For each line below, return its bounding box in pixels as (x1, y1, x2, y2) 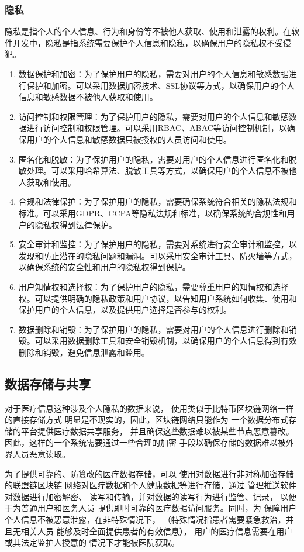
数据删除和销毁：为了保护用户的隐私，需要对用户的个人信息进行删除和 (18, 323, 289, 335)
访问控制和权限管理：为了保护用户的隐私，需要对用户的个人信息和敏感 (18, 110, 289, 122)
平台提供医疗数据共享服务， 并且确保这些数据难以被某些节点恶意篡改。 (20, 425, 294, 437)
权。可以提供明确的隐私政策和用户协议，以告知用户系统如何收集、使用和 (18, 292, 297, 304)
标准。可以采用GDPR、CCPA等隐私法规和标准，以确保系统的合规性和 (18, 206, 287, 219)
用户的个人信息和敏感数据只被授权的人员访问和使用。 (26, 133, 232, 145)
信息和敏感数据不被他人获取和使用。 (18, 91, 158, 103)
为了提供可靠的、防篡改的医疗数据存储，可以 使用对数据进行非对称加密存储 (5, 467, 294, 479)
